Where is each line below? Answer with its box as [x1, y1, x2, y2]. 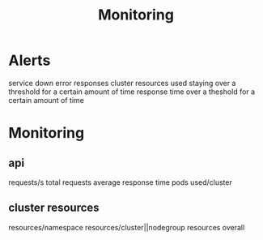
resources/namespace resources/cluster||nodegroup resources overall [8, 222, 245, 232]
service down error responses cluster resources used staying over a [8, 78, 236, 88]
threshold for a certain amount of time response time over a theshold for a [8, 87, 256, 96]
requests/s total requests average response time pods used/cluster [8, 177, 232, 187]
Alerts [8, 51, 51, 70]
